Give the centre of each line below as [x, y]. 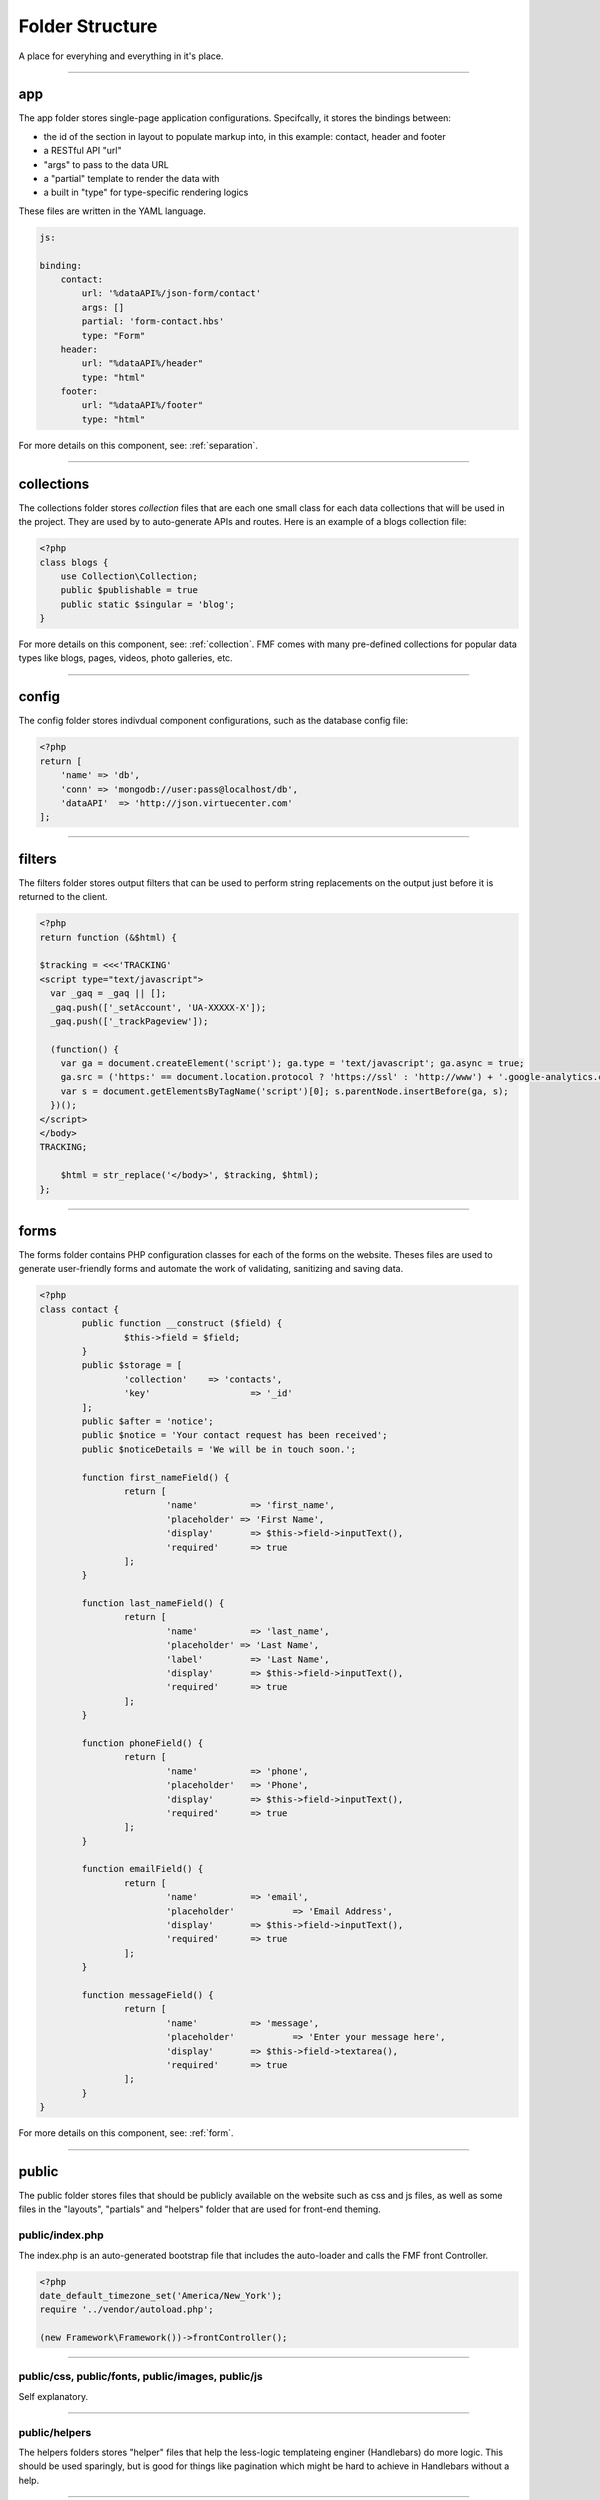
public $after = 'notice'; [147, 1421]
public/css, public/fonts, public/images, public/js [141, 2377]
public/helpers [55, 2432]
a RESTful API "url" [82, 151]
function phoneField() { [142, 1743]
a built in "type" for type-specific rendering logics [146, 192]
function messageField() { [147, 1995]
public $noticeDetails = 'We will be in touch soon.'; [219, 1449]
